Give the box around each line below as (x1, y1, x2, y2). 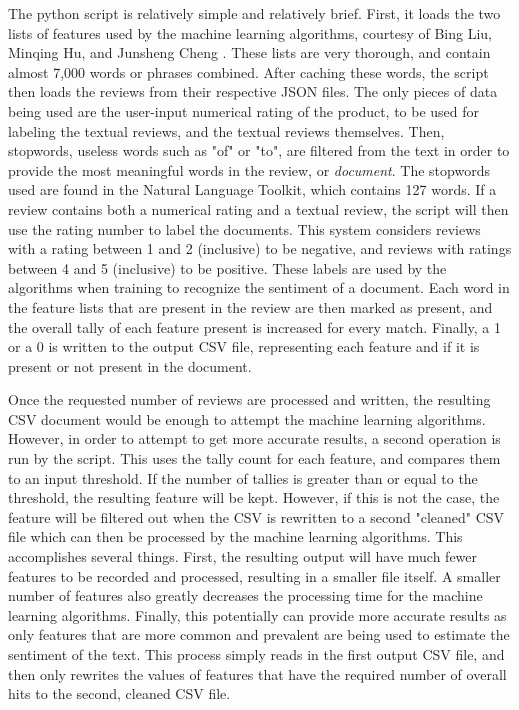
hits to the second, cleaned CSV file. (8, 683, 231, 704)
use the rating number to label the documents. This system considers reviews (8, 218, 481, 239)
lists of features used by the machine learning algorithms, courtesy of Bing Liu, (8, 22, 493, 43)
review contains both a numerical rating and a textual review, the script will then (8, 198, 509, 219)
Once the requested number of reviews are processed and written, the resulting (8, 389, 491, 410)
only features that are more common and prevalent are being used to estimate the (8, 624, 510, 645)
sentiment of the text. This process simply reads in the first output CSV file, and (8, 644, 505, 664)
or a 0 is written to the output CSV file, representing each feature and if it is (8, 336, 480, 357)
